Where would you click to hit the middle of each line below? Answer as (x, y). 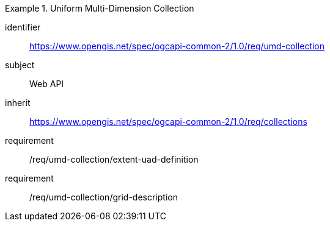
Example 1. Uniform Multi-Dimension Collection (100, 8)
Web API (47, 84)
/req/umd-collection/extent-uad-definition (114, 159)
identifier (23, 27)
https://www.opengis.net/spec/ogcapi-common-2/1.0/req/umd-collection (177, 46)
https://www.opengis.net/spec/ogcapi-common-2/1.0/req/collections (168, 122)
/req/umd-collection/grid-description (104, 197)
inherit (18, 103)
